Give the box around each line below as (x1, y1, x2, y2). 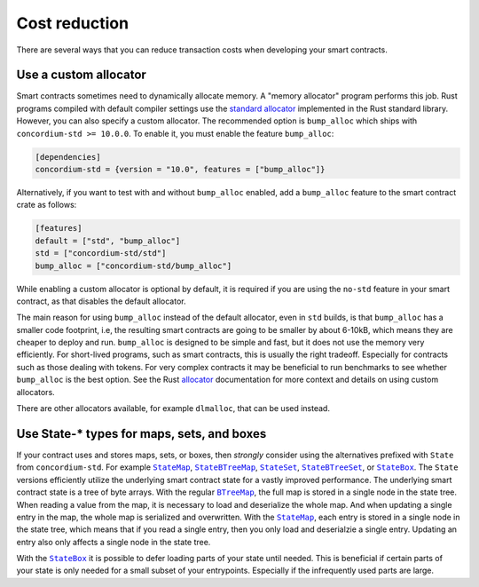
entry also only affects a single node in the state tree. (16, 536, 211, 547)
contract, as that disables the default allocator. (16, 296, 186, 306)
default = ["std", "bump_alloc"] (35, 235, 181, 246)
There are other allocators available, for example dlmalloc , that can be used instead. (16, 403, 330, 414)
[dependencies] (35, 152, 101, 162)
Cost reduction (16, 13, 129, 33)
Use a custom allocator (16, 67, 146, 83)
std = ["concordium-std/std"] (35, 249, 167, 258)
